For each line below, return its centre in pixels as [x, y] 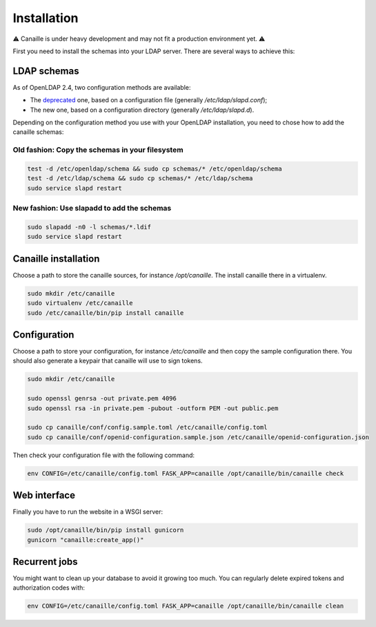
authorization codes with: [49, 588]
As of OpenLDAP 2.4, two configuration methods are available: [102, 87]
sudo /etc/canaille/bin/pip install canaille [106, 313]
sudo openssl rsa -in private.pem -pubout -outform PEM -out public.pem [153, 408]
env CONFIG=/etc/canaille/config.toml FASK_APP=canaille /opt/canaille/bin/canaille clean [186, 606]
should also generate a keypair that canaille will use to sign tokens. [108, 361]
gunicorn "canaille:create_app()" [86, 540]
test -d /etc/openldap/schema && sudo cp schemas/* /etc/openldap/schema [155, 168]
